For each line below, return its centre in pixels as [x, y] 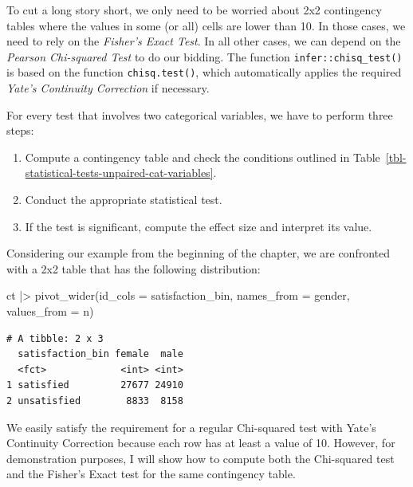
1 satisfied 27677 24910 [95, 385]
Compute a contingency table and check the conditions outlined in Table [203, 157]
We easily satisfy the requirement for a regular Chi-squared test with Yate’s [191, 427]
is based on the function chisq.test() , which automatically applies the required [204, 72]
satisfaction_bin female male [100, 354]
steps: [20, 130]
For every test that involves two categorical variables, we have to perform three [200, 114]
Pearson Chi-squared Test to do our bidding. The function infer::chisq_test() [205, 56]
